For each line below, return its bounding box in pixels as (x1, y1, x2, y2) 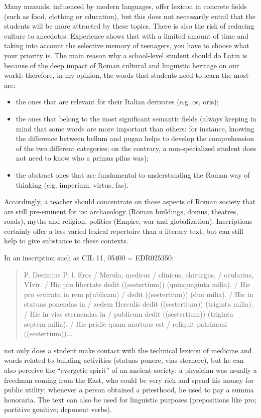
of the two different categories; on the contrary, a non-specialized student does (16, 143, 256, 153)
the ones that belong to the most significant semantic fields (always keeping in (16, 113, 256, 123)
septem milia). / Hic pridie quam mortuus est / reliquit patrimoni (24, 318, 227, 329)
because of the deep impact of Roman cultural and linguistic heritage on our (4, 60, 239, 70)
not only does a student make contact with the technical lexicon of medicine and (4, 345, 252, 355)
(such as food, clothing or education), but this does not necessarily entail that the (4, 11, 256, 21)
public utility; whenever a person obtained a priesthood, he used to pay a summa (4, 384, 254, 395)
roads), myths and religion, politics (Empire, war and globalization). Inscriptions (4, 216, 252, 226)
